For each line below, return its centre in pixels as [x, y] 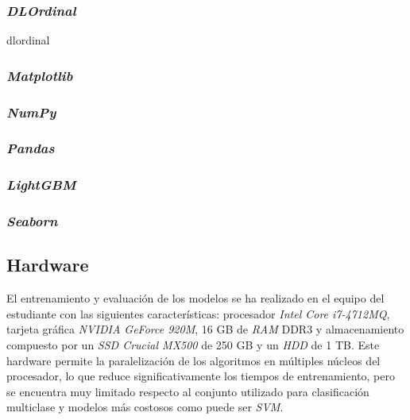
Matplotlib [40, 75]
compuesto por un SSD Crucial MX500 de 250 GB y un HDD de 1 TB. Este [193, 345]
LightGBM [41, 185]
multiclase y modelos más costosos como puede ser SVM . [145, 407]
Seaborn [32, 221]
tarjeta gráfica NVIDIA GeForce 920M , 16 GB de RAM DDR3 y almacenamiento [205, 329]
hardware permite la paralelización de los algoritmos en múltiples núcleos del [193, 360]
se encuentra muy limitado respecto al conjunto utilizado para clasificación [188, 391]
